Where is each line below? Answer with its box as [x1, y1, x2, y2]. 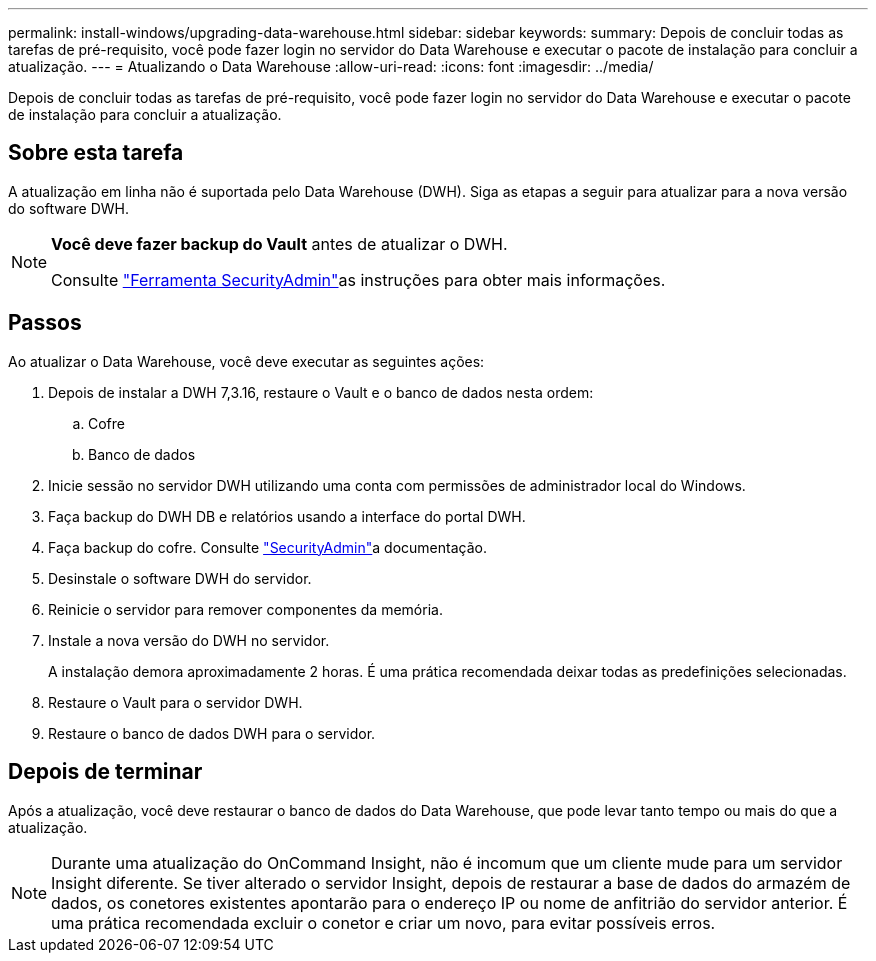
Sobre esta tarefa [8, 140, 184, 166]
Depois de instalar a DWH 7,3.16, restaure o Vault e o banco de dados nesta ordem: [48, 383, 594, 401]
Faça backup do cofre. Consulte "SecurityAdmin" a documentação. [48, 538, 487, 556]
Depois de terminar [8, 759, 203, 785]
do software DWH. [8, 199, 129, 217]
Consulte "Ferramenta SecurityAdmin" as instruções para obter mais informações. [51, 269, 666, 290]
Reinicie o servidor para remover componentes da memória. [48, 600, 443, 618]
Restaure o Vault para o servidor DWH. [48, 693, 303, 711]
